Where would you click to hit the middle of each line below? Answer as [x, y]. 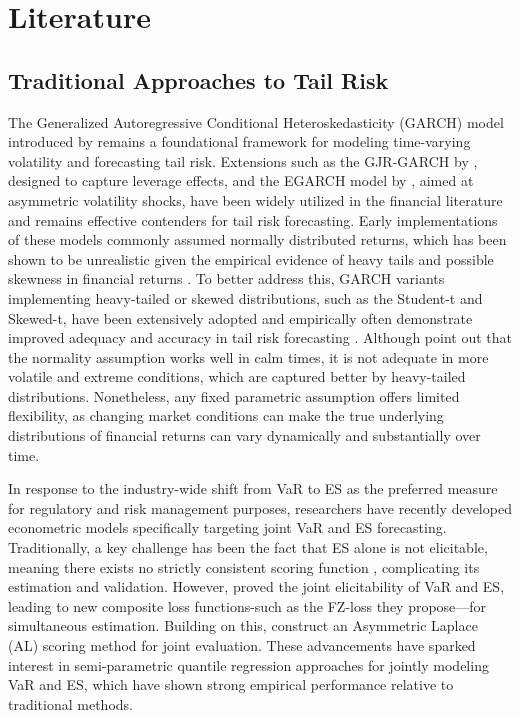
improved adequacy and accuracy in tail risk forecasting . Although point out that [260, 337]
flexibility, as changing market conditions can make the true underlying [226, 415]
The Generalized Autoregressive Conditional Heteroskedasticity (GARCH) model [256, 121]
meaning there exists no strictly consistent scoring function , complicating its [244, 566]
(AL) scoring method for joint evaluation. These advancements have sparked [242, 645]
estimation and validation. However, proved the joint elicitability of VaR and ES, [256, 586]
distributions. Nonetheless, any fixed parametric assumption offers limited [234, 395]
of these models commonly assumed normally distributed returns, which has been [257, 239]
